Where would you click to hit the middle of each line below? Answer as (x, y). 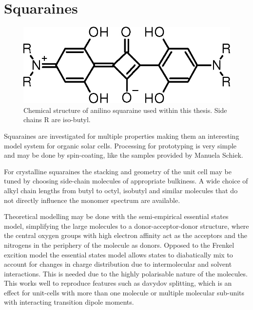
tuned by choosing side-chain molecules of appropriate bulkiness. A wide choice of (126, 181)
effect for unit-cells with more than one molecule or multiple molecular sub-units (124, 292)
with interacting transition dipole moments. (69, 302)
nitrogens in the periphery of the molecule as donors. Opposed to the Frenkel (119, 245)
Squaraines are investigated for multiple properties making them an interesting (122, 136)
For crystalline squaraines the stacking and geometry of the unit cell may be (118, 171)
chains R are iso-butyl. (57, 119)
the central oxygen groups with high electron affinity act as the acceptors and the (126, 235)
